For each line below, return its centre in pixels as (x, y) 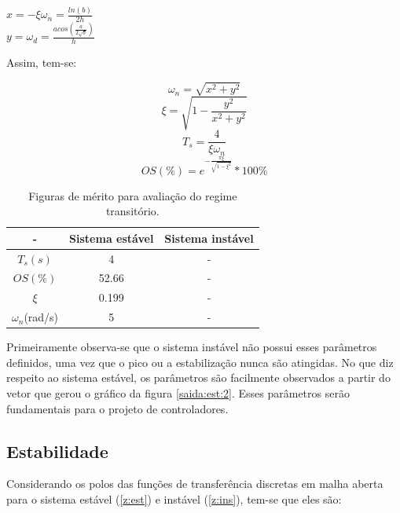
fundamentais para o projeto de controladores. (117, 408)
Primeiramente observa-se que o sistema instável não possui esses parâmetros (192, 347)
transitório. (132, 211)
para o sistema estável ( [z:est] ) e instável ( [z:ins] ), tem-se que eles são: (174, 498)
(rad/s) (41, 317)
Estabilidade (57, 451)
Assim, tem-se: (42, 62)
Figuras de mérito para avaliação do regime (133, 195)
